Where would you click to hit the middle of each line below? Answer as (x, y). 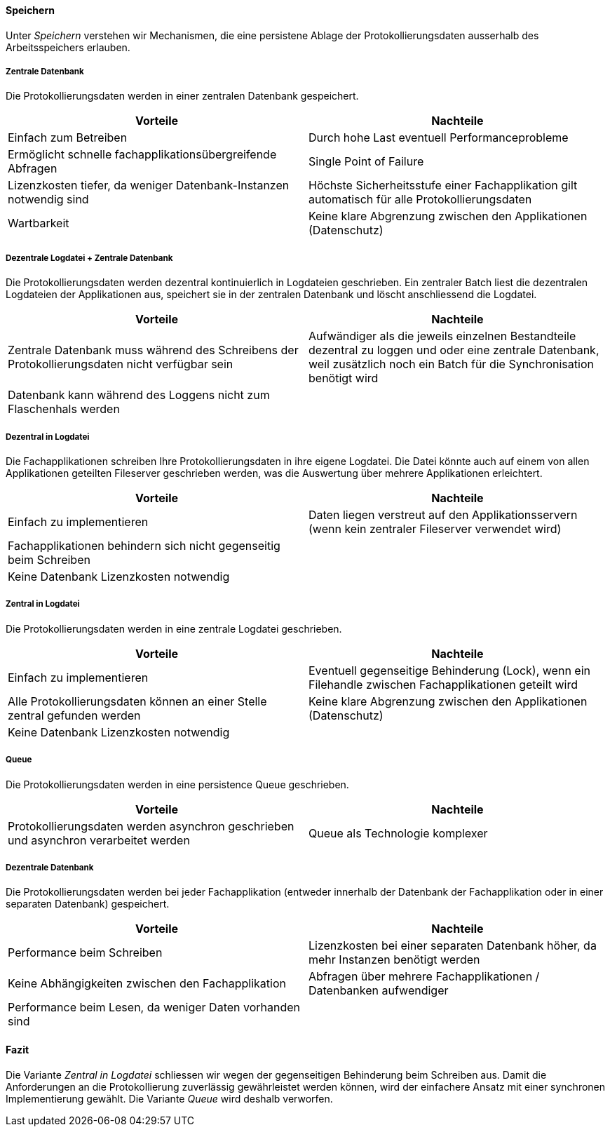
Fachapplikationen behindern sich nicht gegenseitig (144, 545)
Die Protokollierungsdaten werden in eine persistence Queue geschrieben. (177, 784)
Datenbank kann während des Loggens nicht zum (139, 395)
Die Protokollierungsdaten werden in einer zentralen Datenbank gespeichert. (182, 96)
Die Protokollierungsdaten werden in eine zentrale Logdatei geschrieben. (174, 628)
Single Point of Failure (366, 162)
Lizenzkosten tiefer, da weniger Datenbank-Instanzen (149, 186)
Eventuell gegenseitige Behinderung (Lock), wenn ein (449, 670)
